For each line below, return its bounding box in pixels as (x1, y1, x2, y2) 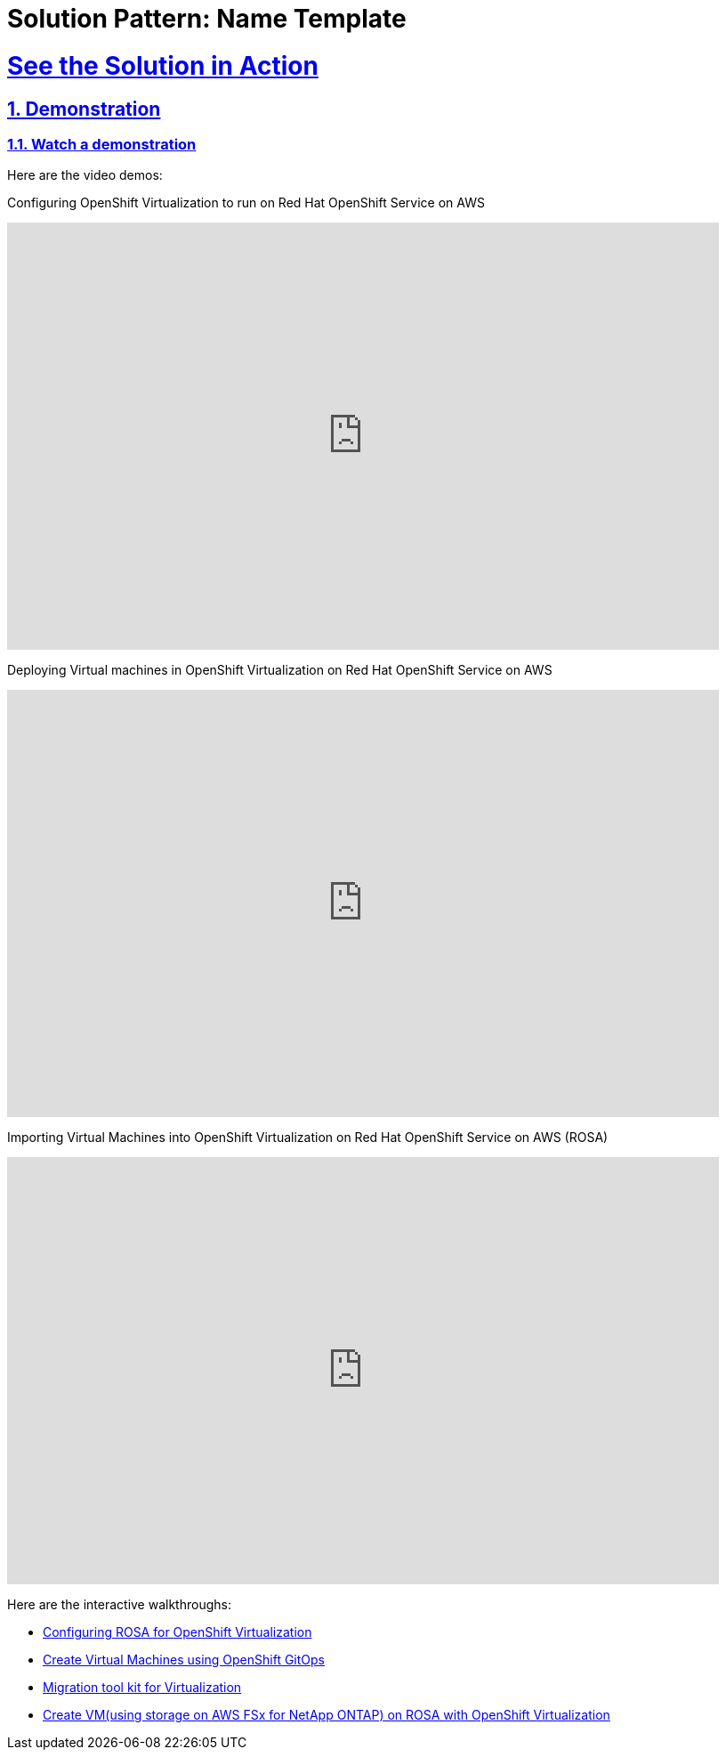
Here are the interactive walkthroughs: (7, 1597, 231, 1613)
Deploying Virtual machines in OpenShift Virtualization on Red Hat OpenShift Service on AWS (7, 662, 553, 678)
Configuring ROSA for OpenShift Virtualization (43, 1624, 312, 1640)
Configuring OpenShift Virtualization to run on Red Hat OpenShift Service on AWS (7, 195, 485, 211)
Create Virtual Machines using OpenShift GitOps (43, 1652, 326, 1668)
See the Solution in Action (7, 50, 319, 81)
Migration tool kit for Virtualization (43, 1680, 242, 1696)
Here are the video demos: (7, 167, 163, 183)
